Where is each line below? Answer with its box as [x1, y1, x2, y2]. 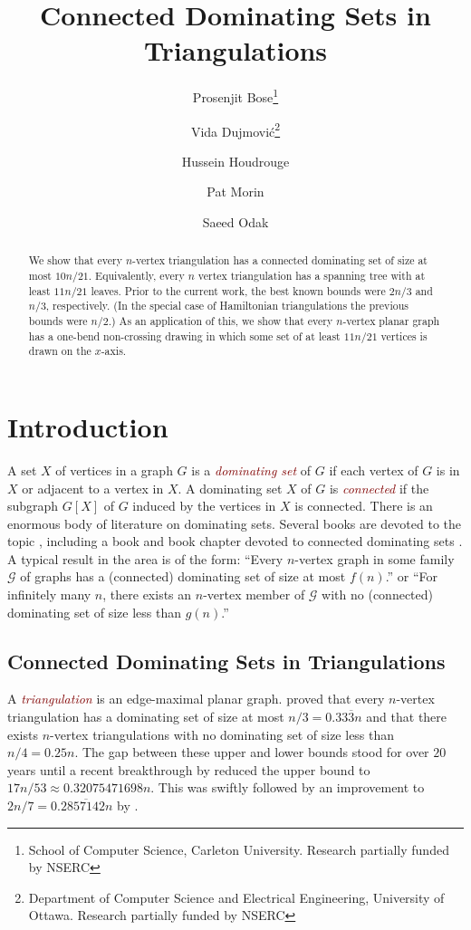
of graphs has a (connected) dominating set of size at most [20, 567, 346, 586]
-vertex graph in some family [294, 549, 455, 568]
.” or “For [385, 567, 438, 586]
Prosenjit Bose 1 [192, 85, 279, 106]
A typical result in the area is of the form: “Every [7, 549, 284, 568]
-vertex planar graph [342, 313, 440, 329]
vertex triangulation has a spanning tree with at [197, 268, 426, 283]
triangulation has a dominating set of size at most [7, 707, 284, 726]
